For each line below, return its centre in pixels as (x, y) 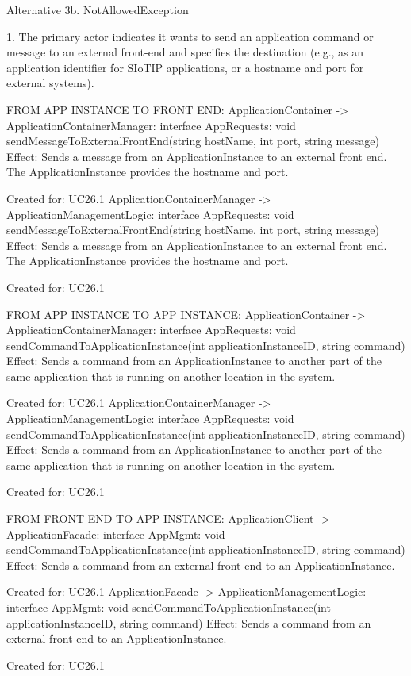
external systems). (50, 83)
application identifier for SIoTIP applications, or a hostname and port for (185, 67)
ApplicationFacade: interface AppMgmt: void (116, 534)
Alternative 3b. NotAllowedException (98, 10)
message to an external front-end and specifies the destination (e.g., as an (185, 52)
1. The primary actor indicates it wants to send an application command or (190, 36)
